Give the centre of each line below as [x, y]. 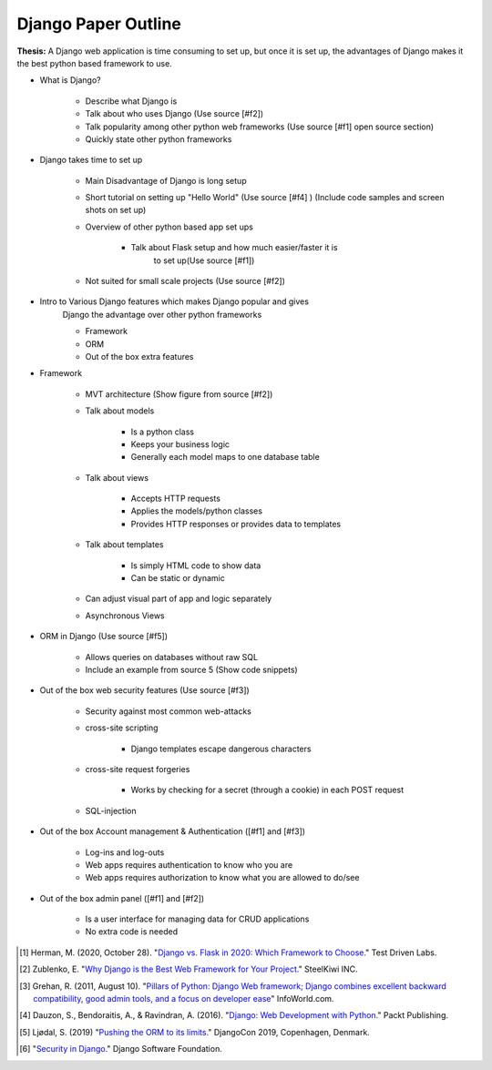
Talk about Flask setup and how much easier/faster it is [234, 248]
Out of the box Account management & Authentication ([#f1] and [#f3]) [172, 831]
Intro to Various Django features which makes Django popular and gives [174, 301]
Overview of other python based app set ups [169, 227]
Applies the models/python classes [197, 511]
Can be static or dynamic [178, 578]
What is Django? [70, 80]
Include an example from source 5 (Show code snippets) [191, 670]
